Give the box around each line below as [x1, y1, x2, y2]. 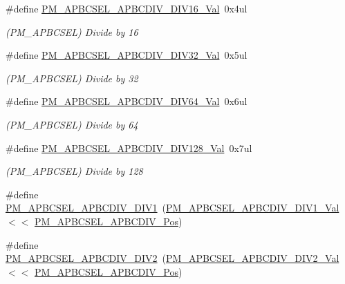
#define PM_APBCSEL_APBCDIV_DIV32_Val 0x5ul [6, 48, 248, 62]
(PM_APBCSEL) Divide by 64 [6, 117, 138, 131]
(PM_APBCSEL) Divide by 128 [6, 164, 143, 178]
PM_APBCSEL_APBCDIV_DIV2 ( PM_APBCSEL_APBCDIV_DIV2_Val [6, 251, 339, 265]
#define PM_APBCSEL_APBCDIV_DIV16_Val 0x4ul [6, 1, 248, 15]
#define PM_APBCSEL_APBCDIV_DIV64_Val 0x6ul [6, 94, 248, 108]
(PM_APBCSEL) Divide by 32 [6, 70, 138, 85]
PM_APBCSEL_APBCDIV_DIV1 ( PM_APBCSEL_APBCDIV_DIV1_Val [6, 200, 339, 215]
